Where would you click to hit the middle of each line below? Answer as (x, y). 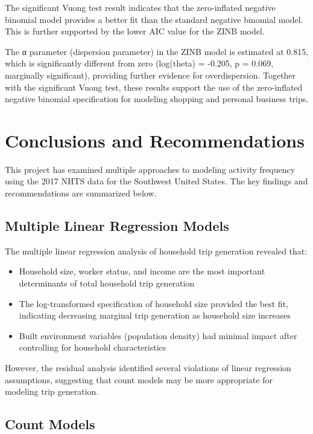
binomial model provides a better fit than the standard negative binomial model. (154, 19)
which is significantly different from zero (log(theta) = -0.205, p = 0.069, (139, 63)
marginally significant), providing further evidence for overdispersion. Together (150, 75)
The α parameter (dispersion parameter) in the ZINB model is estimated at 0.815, (157, 51)
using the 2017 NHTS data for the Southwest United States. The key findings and (156, 181)
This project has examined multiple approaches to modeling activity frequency (150, 169)
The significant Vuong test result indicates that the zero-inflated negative (140, 7)
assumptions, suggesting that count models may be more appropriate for (139, 379)
